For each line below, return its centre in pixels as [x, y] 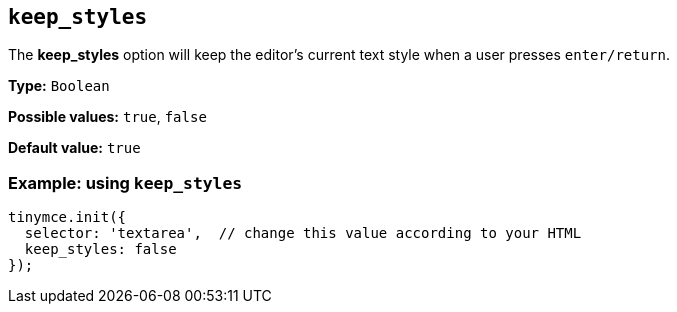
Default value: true [74, 148]
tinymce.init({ [67, 217]
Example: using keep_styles [125, 182]
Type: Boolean [59, 86]
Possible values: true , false [107, 117]
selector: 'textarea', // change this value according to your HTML [303, 233]
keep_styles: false [100, 249]
